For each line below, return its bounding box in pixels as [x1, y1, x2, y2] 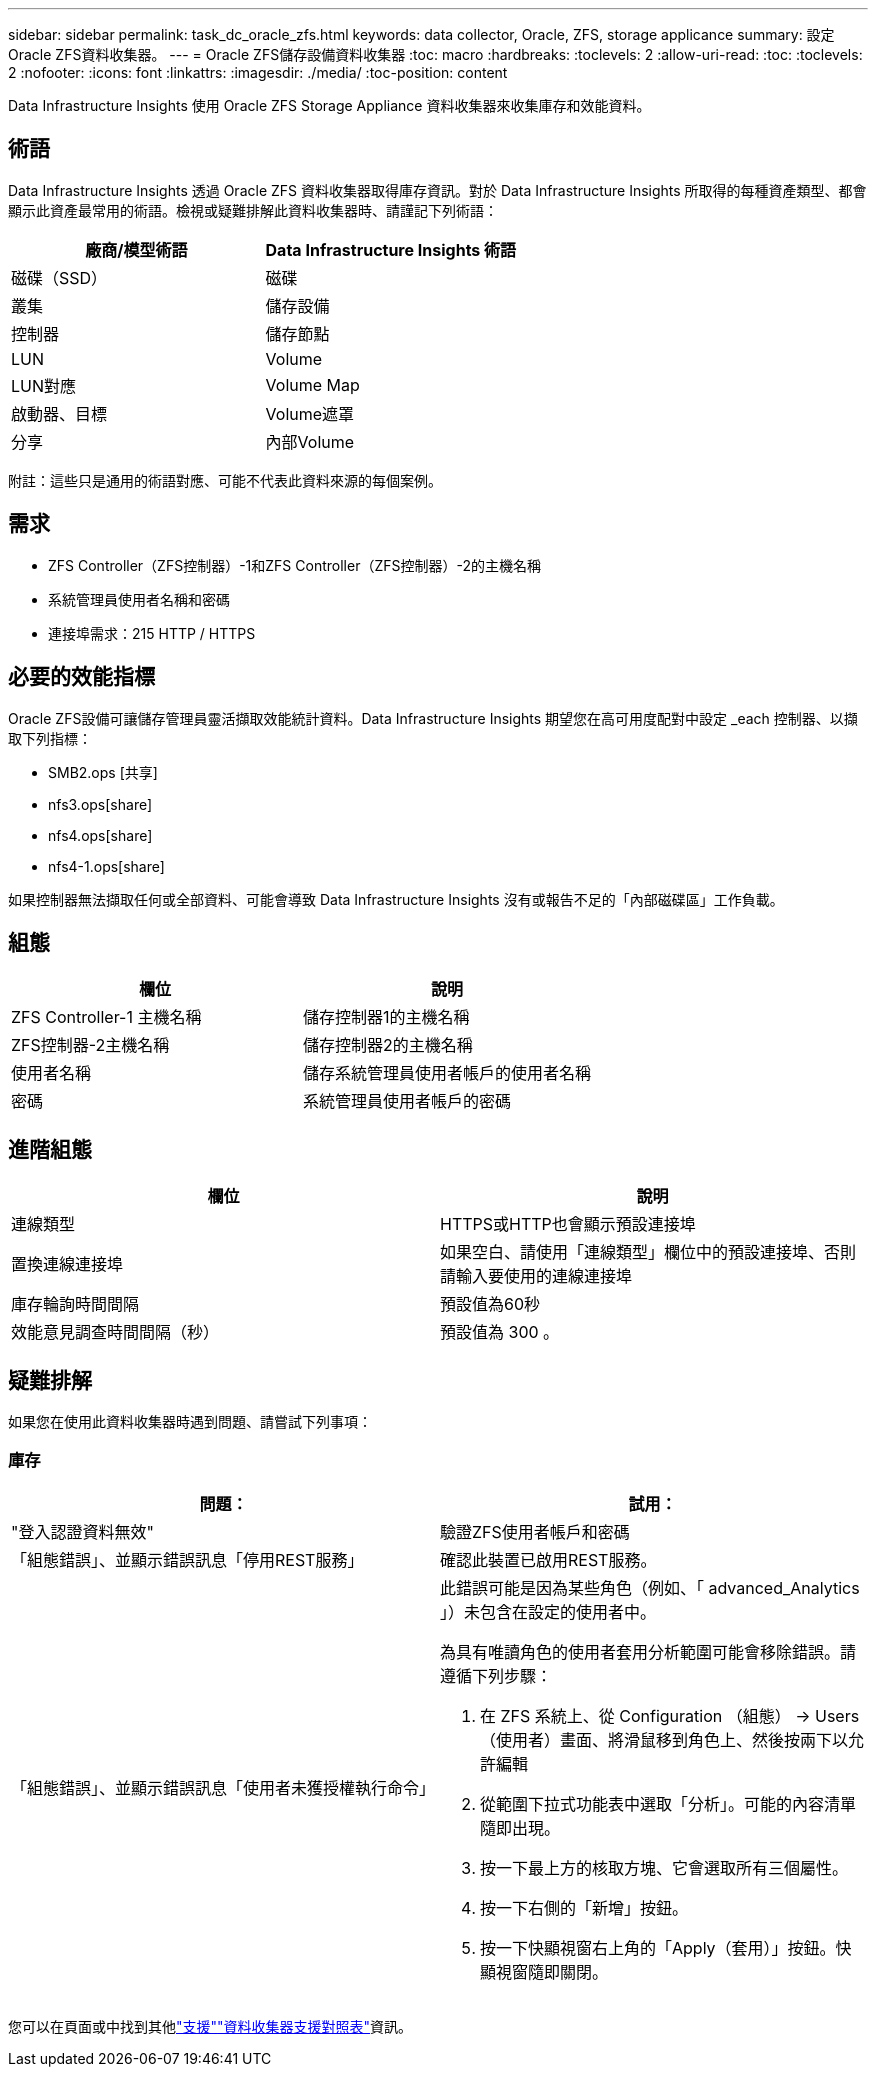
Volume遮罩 [265, 403, 355, 424]
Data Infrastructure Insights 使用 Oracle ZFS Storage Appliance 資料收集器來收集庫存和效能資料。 [8, 97, 651, 114]
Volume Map [265, 374, 360, 395]
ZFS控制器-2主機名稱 [11, 1035, 170, 1056]
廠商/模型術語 [85, 239, 188, 260]
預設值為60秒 [440, 1294, 541, 1315]
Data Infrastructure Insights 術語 [265, 239, 517, 260]
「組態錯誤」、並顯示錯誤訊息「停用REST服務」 [11, 1549, 364, 1570]
